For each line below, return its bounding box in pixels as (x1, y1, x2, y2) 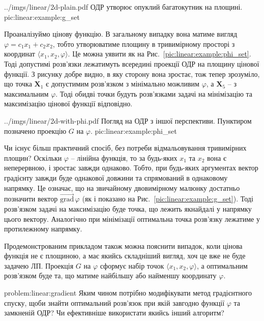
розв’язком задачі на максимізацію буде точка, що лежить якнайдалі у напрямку (4, 203, 252, 214)
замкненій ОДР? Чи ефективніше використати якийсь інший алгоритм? (4, 307, 224, 318)
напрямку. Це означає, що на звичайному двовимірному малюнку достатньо (4, 182, 240, 193)
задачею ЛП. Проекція (4, 260, 74, 271)
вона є (207, 152, 226, 163)
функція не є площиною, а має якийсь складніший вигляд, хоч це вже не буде (4, 250, 246, 261)
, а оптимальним (196, 260, 248, 271)
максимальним (4, 88, 49, 99)
